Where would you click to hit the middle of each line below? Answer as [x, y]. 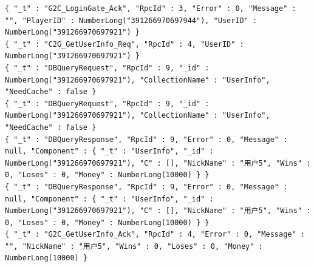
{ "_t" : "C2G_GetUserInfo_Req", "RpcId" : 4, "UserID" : [125, 44]
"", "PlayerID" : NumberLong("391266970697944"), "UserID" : [131, 20]
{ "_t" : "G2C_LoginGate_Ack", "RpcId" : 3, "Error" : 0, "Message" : [151, 8]
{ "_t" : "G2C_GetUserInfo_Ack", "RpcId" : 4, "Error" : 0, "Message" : [155, 235]
